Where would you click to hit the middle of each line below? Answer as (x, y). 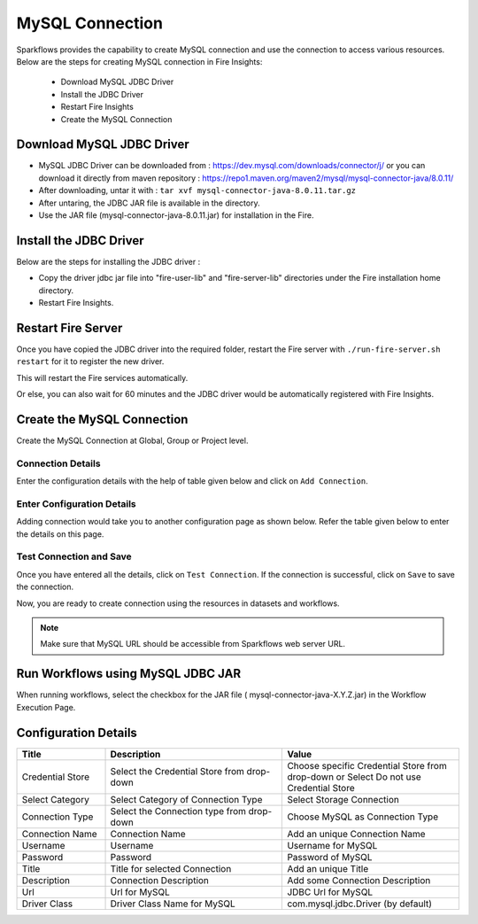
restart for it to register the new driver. (90, 361)
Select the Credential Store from (177, 771)
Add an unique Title (328, 868)
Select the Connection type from (178, 811)
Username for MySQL (332, 845)
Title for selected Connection (171, 868)
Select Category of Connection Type (186, 799)
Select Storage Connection (343, 799)
